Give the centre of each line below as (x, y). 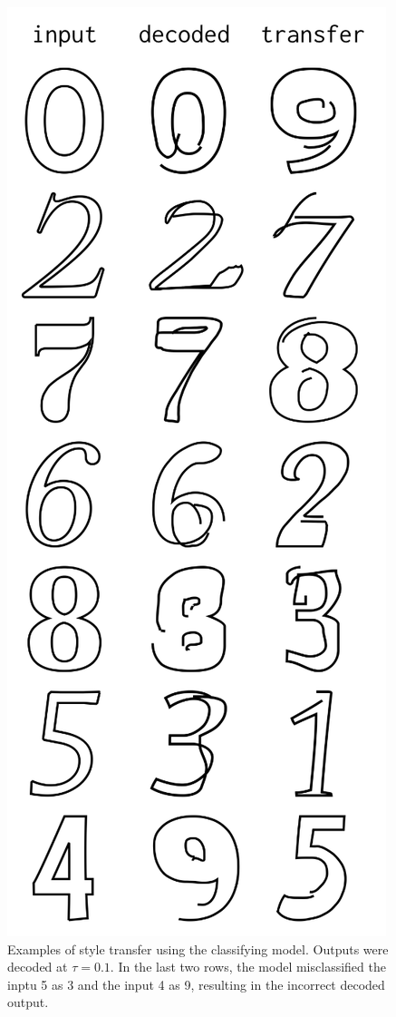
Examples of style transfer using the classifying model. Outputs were (198, 949)
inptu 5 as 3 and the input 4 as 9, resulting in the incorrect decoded (196, 984)
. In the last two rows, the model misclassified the (248, 967)
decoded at (38, 967)
